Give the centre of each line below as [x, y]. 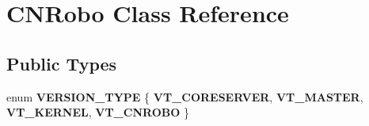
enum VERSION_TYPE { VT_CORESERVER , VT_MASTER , [185, 96]
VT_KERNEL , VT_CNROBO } [98, 112]
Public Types [62, 63]
